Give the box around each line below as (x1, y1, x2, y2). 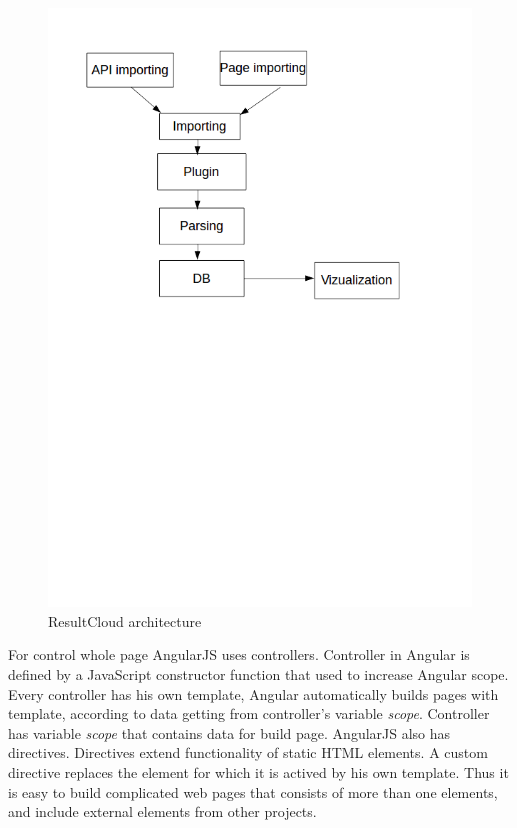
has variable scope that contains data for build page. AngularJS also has (8, 722, 451, 743)
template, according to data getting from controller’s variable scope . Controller (8, 703, 490, 724)
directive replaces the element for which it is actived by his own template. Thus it (8, 762, 509, 783)
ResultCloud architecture (48, 610, 202, 631)
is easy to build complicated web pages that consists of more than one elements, (8, 781, 498, 802)
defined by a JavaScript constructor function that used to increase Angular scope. (8, 664, 509, 685)
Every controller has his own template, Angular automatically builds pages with (8, 683, 499, 704)
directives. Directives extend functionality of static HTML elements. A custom (8, 742, 488, 763)
